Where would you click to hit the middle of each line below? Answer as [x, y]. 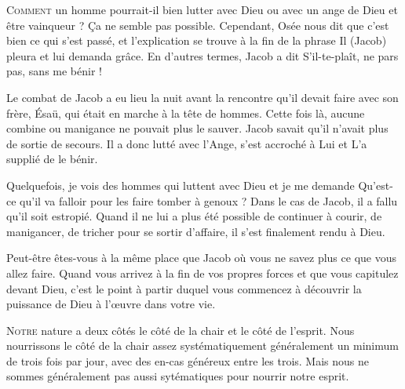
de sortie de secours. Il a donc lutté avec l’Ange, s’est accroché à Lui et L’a [187, 143]
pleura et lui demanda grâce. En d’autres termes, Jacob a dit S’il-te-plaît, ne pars [202, 55]
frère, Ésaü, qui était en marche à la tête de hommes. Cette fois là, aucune [186, 113]
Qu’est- [376, 185]
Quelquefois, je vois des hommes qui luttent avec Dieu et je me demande [181, 185]
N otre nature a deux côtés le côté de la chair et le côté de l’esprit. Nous [181, 330]
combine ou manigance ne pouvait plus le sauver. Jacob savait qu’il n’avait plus [197, 128]
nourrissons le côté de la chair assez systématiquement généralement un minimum [202, 345]
